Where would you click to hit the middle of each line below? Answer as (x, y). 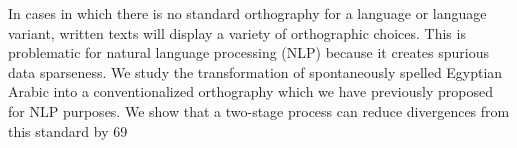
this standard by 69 (68, 130)
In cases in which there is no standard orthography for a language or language (247, 13)
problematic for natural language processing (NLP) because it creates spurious (248, 52)
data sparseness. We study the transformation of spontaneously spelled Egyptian (255, 71)
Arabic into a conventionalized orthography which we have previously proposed (250, 91)
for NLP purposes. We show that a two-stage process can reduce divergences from (259, 110)
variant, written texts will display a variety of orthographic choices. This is (237, 32)
